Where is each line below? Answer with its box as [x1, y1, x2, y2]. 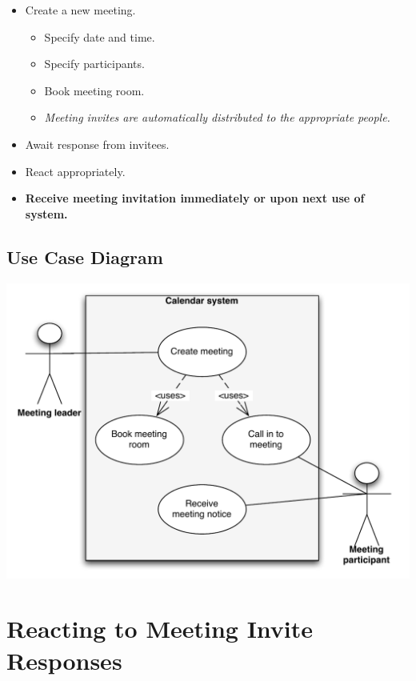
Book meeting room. [44, 82, 145, 98]
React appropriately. [25, 162, 126, 179]
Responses [6, 643, 122, 676]
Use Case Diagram [6, 244, 163, 269]
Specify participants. [44, 55, 145, 72]
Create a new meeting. [25, 2, 136, 18]
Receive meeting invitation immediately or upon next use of [25, 190, 365, 206]
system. [25, 205, 68, 222]
